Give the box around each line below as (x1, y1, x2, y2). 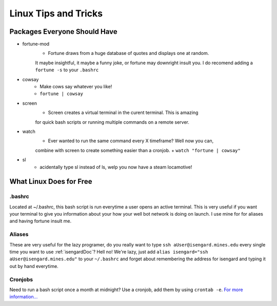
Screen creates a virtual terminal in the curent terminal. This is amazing (48, 109, 199, 116)
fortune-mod (22, 41, 50, 47)
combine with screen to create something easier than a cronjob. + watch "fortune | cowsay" (35, 147, 241, 154)
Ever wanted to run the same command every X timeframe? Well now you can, (48, 138, 214, 144)
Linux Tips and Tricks (9, 8, 103, 19)
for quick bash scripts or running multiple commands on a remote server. (35, 119, 189, 125)
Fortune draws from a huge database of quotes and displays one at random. (48, 50, 209, 56)
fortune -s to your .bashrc (35, 67, 99, 73)
